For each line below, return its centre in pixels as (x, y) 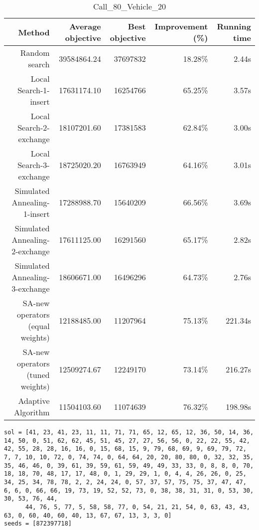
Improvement (181, 26)
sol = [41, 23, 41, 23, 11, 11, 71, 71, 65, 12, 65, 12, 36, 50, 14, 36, (129, 432)
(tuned (38, 375)
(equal (39, 326)
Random (35, 53)
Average (85, 26)
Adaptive (34, 401)
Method (34, 32)
